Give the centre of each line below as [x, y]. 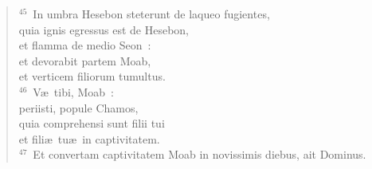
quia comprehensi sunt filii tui [92, 123]
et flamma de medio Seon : [85, 45]
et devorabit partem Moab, [85, 60]
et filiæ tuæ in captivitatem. [89, 138]
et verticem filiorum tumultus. [92, 76]
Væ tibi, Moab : [73, 91]
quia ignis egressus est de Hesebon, [104, 29]
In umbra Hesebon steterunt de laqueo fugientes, [151, 14]
